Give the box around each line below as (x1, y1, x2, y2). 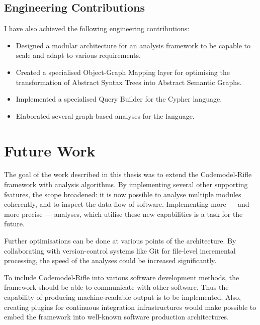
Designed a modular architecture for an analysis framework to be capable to (16, 40, 250, 50)
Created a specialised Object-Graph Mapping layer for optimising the (16, 66, 230, 77)
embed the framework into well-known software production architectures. (4, 311, 229, 322)
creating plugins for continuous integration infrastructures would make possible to (4, 301, 256, 312)
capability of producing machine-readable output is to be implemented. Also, (4, 292, 241, 302)
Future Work (4, 140, 96, 160)
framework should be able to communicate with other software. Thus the (4, 282, 229, 292)
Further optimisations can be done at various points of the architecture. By (4, 235, 236, 246)
